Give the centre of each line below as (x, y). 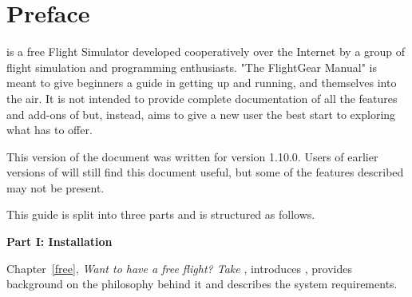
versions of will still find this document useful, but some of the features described (205, 172)
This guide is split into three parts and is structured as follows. (161, 214)
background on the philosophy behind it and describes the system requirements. (202, 284)
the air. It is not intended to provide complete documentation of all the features (202, 98)
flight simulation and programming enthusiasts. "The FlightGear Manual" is (192, 67)
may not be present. (55, 187)
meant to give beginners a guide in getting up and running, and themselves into (202, 83)
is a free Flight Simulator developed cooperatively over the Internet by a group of (206, 51)
